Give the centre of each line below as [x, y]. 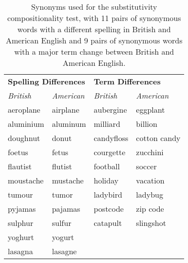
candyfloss [111, 138]
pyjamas [22, 209]
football [107, 166]
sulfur [62, 223]
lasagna [20, 251]
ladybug [150, 194]
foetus [18, 152]
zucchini [150, 152]
